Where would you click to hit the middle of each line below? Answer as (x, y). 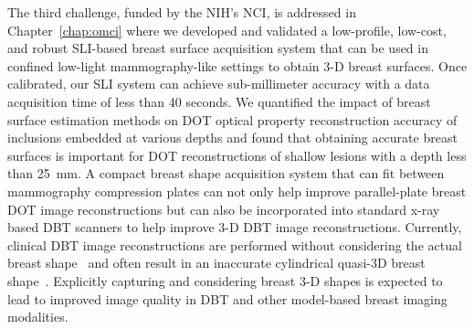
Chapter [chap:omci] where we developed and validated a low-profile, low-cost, (227, 30)
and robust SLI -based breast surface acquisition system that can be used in (218, 48)
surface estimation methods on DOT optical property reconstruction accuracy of (232, 119)
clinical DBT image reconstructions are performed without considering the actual (235, 244)
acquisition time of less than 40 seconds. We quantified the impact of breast (219, 101)
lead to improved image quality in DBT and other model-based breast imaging (227, 298)
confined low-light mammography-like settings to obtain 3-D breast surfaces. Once (237, 65)
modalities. (38, 317)
